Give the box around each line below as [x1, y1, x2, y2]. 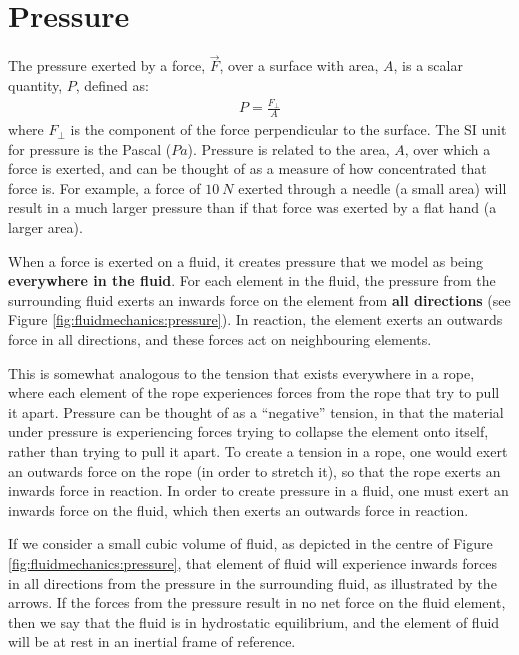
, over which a [404, 138, 491, 159]
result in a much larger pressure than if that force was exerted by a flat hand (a [8, 197, 497, 218]
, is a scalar [393, 55, 463, 76]
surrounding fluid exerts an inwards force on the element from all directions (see [8, 289, 511, 310]
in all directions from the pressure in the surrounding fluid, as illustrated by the [8, 572, 497, 593]
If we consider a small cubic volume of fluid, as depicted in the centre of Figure [8, 533, 493, 554]
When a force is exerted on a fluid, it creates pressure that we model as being [8, 250, 483, 271]
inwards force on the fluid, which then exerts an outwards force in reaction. [8, 499, 469, 520]
